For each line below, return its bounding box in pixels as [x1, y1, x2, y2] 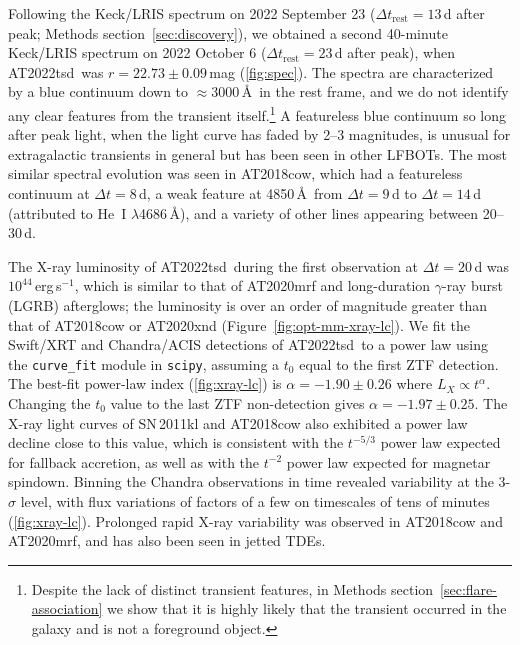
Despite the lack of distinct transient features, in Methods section [31, 578, 434, 599]
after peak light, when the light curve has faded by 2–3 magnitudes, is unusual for [8, 124, 511, 145]
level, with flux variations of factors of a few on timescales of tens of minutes [20, 490, 490, 511]
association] [31, 598, 103, 619]
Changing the [8, 393, 91, 413]
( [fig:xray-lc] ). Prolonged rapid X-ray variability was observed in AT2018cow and [8, 510, 503, 531]
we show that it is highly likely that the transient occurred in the [107, 598, 507, 619]
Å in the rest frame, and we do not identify [241, 81, 509, 102]
